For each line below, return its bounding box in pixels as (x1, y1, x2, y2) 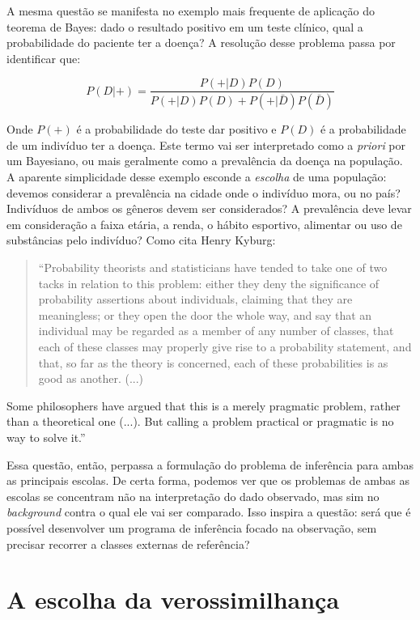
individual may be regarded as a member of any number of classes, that (38, 322, 394, 339)
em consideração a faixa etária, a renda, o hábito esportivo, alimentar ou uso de (6, 215, 402, 232)
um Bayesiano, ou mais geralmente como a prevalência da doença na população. (6, 152, 403, 169)
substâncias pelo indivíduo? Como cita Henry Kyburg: (6, 231, 276, 248)
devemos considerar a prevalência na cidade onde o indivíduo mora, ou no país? (6, 184, 401, 201)
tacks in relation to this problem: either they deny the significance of (38, 274, 380, 291)
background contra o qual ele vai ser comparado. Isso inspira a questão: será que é (6, 503, 411, 520)
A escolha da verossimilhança (6, 583, 340, 616)
